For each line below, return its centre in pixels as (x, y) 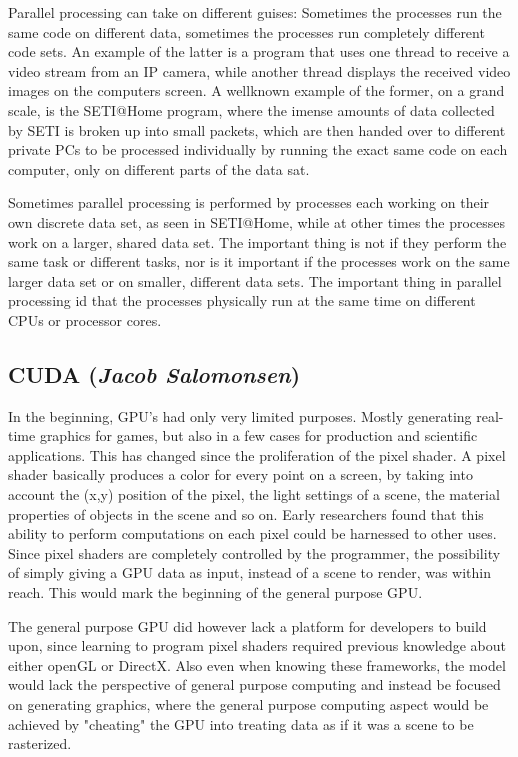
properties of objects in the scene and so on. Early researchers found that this (246, 513)
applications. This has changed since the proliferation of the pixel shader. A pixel (257, 454)
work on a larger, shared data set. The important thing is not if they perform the (257, 241)
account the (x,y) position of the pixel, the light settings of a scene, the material (254, 494)
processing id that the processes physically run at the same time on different (242, 300)
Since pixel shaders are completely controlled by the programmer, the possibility (254, 552)
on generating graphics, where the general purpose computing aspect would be (248, 704)
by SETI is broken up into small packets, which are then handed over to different (257, 129)
